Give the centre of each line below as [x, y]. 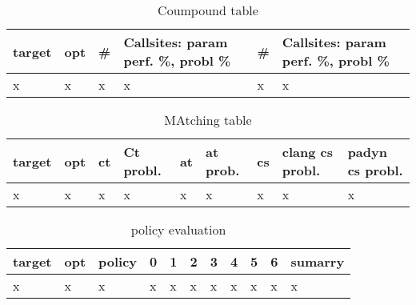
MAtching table [208, 120]
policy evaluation [178, 229]
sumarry [318, 261]
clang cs [307, 152]
